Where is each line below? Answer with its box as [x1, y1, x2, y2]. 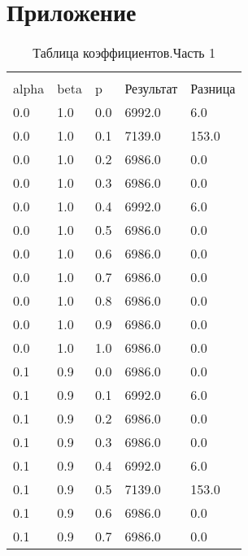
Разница [190, 79, 236, 98]
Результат [124, 79, 178, 98]
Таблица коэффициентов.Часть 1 [33, 43, 215, 63]
